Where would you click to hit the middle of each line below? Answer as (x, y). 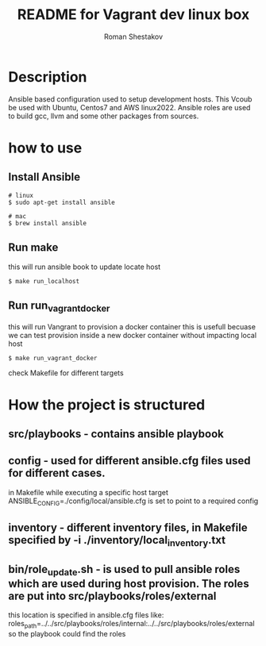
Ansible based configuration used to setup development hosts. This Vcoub (130, 99)
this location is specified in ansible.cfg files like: (86, 615)
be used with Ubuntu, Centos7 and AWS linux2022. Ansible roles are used (129, 107)
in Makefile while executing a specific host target (88, 492)
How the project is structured (107, 404)
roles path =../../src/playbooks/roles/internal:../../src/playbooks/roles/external (132, 625)
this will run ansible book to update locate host (85, 267)
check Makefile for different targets (66, 373)
